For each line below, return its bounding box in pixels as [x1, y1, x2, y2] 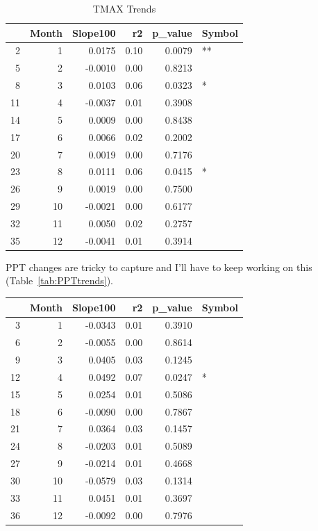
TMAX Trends [92, 1, 156, 15]
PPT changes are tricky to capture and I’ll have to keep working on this [6, 259, 312, 274]
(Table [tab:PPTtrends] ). [6, 273, 113, 288]
